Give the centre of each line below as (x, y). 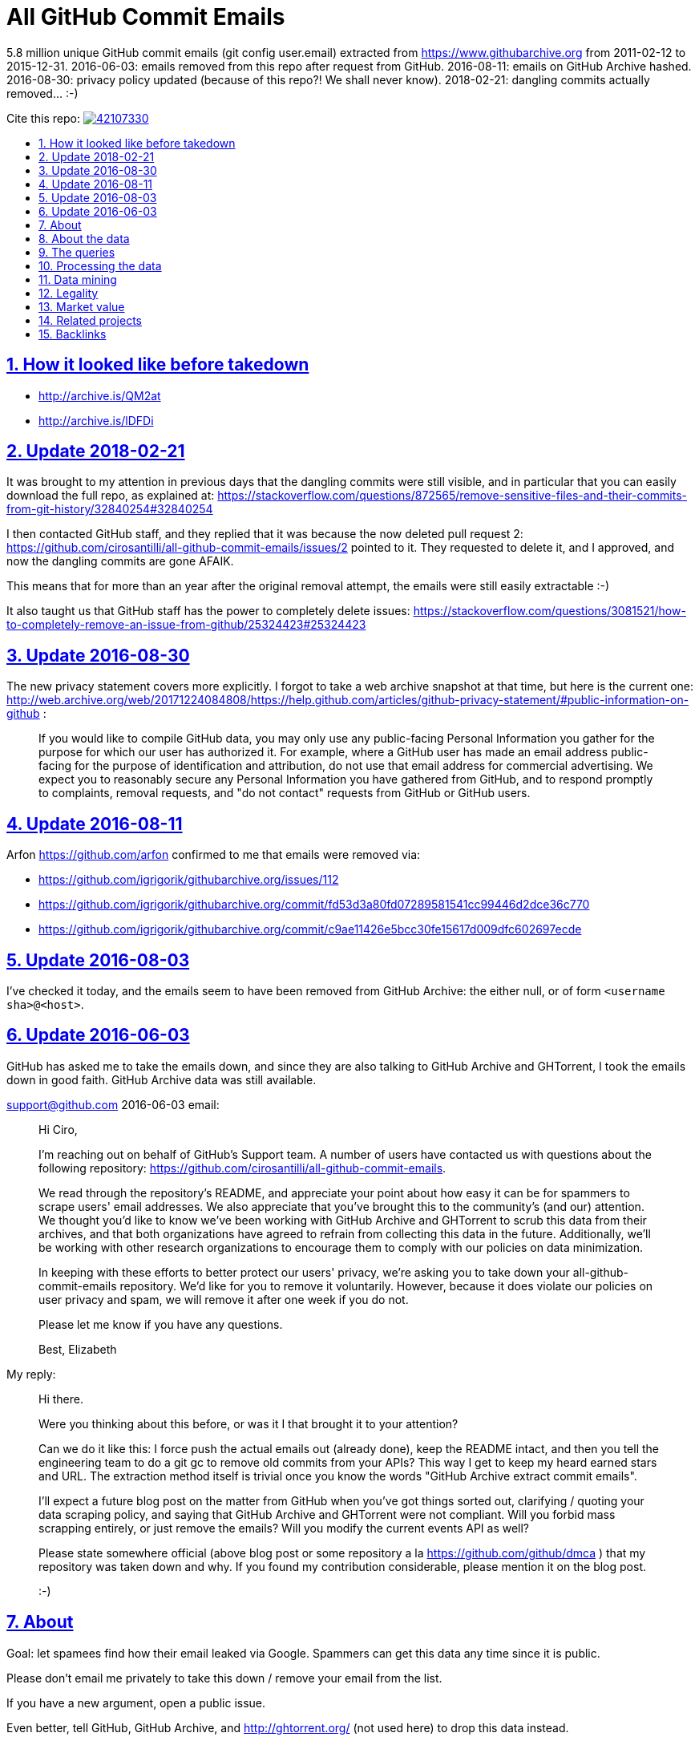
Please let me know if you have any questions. (161, 1324)
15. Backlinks (73, 334)
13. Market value (82, 306)
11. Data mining (78, 279)
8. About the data (84, 238)
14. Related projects (90, 320)
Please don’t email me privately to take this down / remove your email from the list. (224, 1678)
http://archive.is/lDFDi (96, 420)
